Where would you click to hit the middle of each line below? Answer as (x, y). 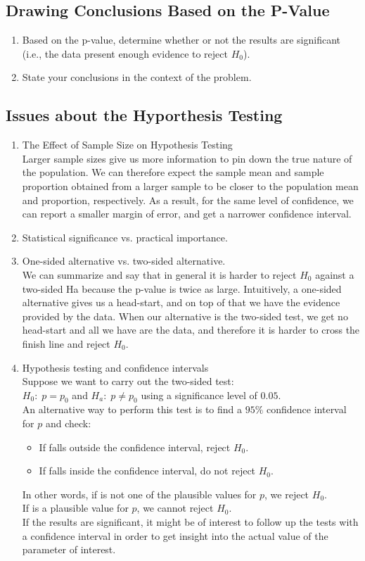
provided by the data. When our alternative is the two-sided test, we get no (185, 316)
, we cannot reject (175, 508)
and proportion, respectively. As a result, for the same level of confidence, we (188, 200)
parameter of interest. (69, 549)
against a (335, 274)
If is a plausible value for (75, 508)
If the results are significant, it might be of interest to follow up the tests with (190, 522)
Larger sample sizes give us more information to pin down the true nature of (187, 158)
